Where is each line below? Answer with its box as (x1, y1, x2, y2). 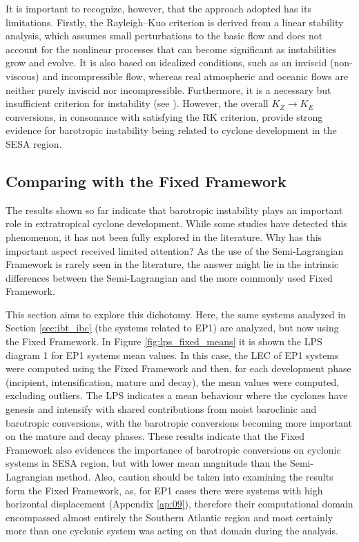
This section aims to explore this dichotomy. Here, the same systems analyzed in (6, 307, 346, 321)
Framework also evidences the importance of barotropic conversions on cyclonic (6, 442, 341, 456)
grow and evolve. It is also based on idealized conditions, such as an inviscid (6, 55, 327, 70)
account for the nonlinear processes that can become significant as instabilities (6, 41, 337, 56)
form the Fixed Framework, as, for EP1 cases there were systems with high (6, 483, 323, 497)
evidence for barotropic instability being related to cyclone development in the (6, 123, 337, 137)
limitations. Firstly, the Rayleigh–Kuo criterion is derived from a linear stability (6, 14, 344, 29)
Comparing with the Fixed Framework (6, 170, 287, 191)
